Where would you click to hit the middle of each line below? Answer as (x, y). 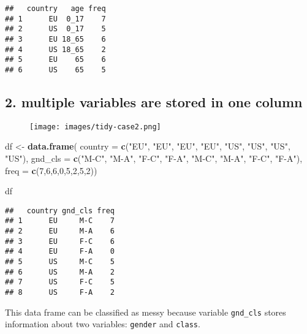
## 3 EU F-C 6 (60, 241)
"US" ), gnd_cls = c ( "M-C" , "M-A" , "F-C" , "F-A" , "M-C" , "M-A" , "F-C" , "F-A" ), (154, 158)
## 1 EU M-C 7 (60, 221)
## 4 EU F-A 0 (60, 252)
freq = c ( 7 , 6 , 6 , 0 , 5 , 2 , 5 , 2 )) (51, 170)
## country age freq (55, 9)
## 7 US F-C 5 (60, 282)
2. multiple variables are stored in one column (154, 101)
